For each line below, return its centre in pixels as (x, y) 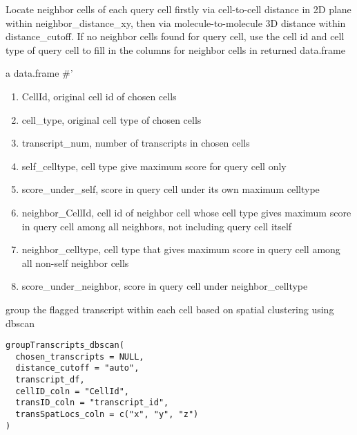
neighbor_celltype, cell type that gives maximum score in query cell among (181, 249)
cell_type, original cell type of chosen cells (112, 119)
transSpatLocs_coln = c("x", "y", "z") (107, 415)
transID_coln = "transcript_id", (92, 403)
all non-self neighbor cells (75, 262)
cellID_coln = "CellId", (72, 391)
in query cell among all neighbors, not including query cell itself (157, 226)
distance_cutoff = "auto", (77, 368)
